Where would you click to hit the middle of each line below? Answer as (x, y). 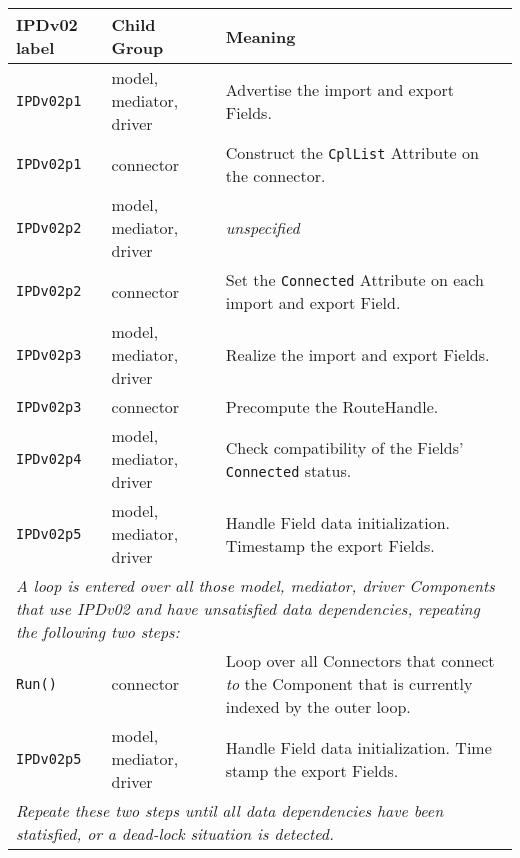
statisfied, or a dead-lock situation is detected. (175, 833)
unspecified (262, 227)
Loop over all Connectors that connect (360, 660)
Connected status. (288, 470)
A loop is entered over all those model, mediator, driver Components (255, 585)
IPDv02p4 (49, 458)
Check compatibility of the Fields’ (344, 447)
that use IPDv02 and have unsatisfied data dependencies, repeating (248, 608)
